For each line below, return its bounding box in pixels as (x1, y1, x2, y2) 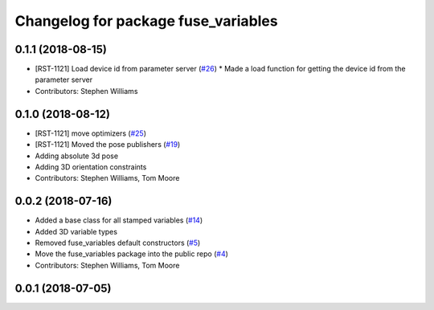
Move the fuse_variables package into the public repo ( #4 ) (35, 249, 229, 259)
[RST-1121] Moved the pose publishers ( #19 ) (35, 140, 181, 149)
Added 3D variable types (35, 226, 118, 236)
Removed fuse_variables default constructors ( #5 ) (35, 238, 201, 247)
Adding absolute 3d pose (35, 151, 119, 161)
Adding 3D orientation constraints (35, 161, 147, 172)
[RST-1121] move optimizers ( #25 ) (35, 128, 147, 138)
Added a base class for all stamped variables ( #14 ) (35, 215, 203, 225)
